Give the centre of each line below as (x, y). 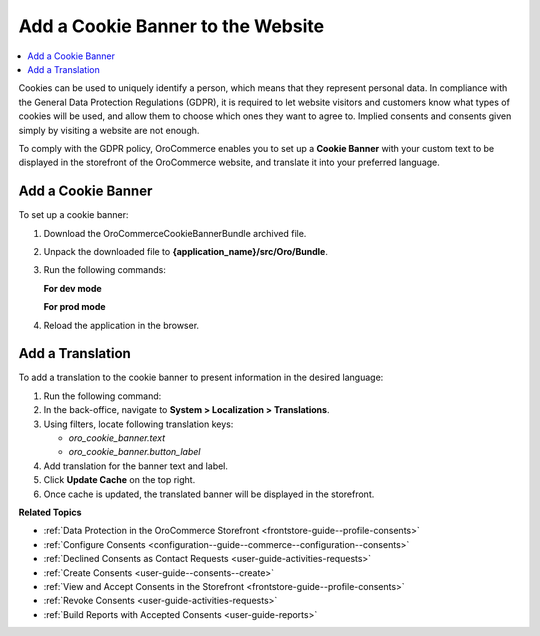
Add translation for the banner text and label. (136, 466)
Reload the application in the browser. (121, 325)
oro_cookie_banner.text (116, 438)
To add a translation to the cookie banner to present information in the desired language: (201, 377)
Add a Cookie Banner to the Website (171, 26)
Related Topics (50, 512)
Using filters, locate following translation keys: (138, 424)
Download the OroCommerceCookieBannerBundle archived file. (175, 233)
